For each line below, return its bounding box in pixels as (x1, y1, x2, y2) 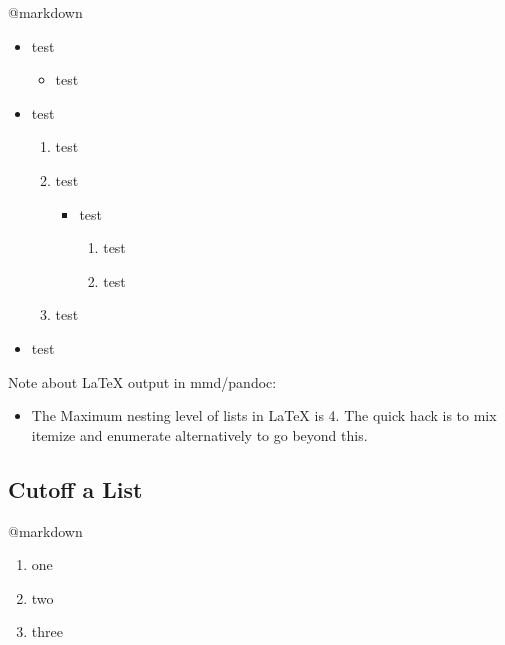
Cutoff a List (8, 473, 143, 504)
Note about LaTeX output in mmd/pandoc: (8, 371, 277, 392)
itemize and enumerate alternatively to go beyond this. (31, 424, 368, 445)
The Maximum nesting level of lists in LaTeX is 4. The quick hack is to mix (31, 405, 497, 426)
